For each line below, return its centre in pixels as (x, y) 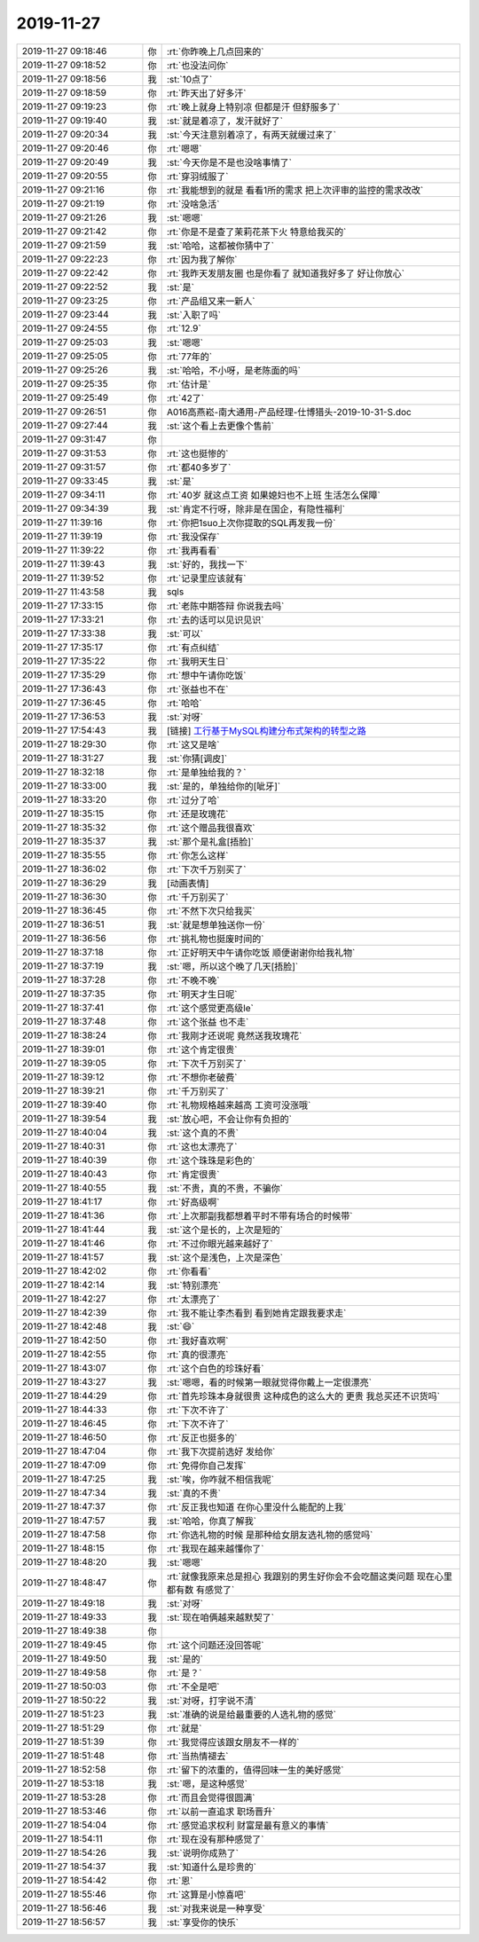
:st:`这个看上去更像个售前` (220, 426)
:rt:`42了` (185, 397)
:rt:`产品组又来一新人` (211, 301)
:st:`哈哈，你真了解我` (212, 1521)
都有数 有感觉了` (200, 1590)
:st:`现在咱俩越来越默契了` (220, 1617)
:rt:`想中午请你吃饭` (206, 675)
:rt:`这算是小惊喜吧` (206, 1894)
